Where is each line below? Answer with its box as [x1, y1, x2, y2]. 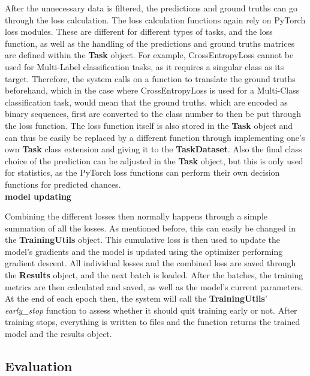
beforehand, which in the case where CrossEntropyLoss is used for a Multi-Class [5, 84, 300, 97]
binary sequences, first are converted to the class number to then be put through [5, 107, 302, 120]
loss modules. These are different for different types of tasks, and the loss [5, 25, 273, 38]
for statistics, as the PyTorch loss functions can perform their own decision [5, 166, 280, 179]
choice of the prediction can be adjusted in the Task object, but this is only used [5, 154, 303, 167]
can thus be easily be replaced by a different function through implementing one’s [5, 131, 305, 143]
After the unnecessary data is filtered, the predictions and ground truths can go [5, 2, 297, 14]
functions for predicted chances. [5, 178, 121, 190]
